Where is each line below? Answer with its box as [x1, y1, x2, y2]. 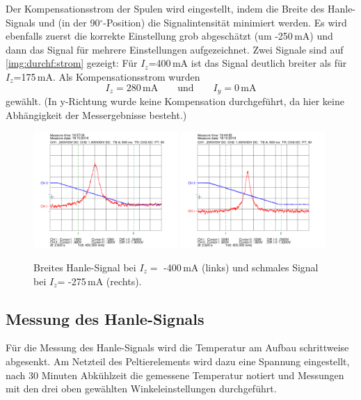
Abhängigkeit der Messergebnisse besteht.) [6, 107, 187, 122]
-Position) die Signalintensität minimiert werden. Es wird [103, 15, 347, 29]
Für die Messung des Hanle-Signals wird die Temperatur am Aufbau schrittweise [6, 340, 349, 355]
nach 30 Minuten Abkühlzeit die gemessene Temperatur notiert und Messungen [6, 367, 344, 382]
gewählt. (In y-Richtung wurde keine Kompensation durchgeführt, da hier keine [6, 94, 344, 109]
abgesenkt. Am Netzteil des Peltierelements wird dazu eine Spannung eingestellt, [6, 353, 350, 368]
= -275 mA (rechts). [57, 273, 142, 288]
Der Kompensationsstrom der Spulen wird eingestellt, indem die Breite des [6, 1, 325, 15]
